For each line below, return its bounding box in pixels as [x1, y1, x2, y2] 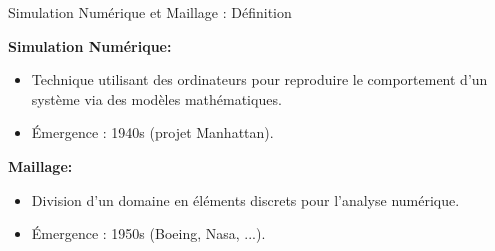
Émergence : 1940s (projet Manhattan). [31, 122, 274, 143]
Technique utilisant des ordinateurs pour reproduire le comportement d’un [31, 69, 488, 90]
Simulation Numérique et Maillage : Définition [8, 2, 292, 22]
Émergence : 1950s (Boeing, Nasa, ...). [31, 223, 266, 244]
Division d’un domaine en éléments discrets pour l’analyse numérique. [31, 189, 460, 210]
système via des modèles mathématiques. [31, 88, 282, 109]
